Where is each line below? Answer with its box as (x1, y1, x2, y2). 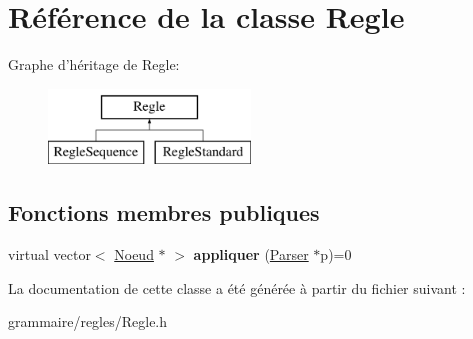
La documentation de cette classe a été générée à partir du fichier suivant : (8, 277, 466, 298)
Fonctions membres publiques (8, 197, 320, 228)
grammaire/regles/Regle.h (8, 311, 168, 332)
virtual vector (8, 244, 91, 265)
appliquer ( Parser (193, 244, 309, 265)
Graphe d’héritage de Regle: (8, 54, 180, 75)
